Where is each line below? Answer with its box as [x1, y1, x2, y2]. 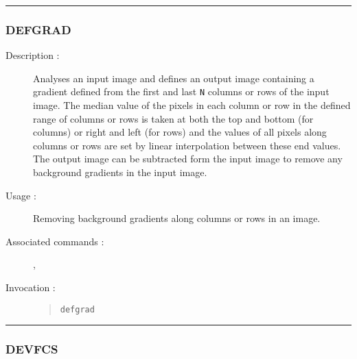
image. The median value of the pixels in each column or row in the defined [33, 98, 351, 112]
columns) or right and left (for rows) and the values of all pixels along [33, 125, 327, 139]
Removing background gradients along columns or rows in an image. [33, 211, 321, 225]
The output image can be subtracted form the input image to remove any [33, 151, 343, 166]
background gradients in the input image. [33, 165, 207, 179]
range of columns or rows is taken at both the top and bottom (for [33, 111, 314, 125]
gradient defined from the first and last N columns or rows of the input [33, 84, 330, 99]
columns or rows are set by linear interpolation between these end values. [33, 138, 341, 152]
